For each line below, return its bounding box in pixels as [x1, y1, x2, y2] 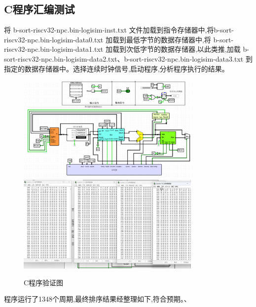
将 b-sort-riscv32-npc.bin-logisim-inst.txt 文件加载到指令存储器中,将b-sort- [4, 25, 234, 35]
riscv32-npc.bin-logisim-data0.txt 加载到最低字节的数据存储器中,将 [4, 34, 211, 44]
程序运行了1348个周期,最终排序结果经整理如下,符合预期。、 [4, 294, 191, 304]
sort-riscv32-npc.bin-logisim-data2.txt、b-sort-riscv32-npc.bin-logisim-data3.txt [4, 53, 244, 64]
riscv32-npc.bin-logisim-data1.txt [4, 44, 104, 54]
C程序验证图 [24, 277, 64, 287]
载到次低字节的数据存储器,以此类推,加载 [112, 44, 241, 54]
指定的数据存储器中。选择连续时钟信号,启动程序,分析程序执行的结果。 [4, 63, 229, 73]
